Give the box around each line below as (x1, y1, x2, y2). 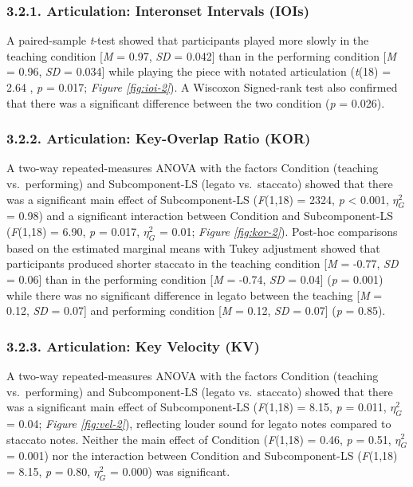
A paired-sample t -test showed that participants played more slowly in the (6, 32, 369, 49)
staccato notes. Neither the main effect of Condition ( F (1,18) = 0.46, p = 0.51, (6, 430, 391, 447)
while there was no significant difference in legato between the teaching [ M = (6, 286, 383, 303)
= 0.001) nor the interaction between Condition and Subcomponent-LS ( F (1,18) (6, 447, 398, 464)
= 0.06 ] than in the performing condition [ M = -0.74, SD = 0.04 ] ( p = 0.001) (6, 270, 383, 287)
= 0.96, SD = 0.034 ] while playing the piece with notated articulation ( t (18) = (6, 63, 391, 80)
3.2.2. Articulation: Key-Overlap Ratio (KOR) (6, 128, 311, 148)
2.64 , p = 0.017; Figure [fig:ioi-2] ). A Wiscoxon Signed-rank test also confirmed (6, 79, 398, 95)
